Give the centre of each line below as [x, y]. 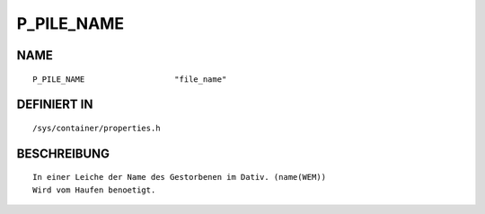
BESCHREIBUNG [63, 153]
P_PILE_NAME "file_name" [130, 79]
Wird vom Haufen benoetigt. [94, 190]
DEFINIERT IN [55, 105]
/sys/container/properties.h [97, 128]
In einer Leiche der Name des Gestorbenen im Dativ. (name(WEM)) [180, 177]
